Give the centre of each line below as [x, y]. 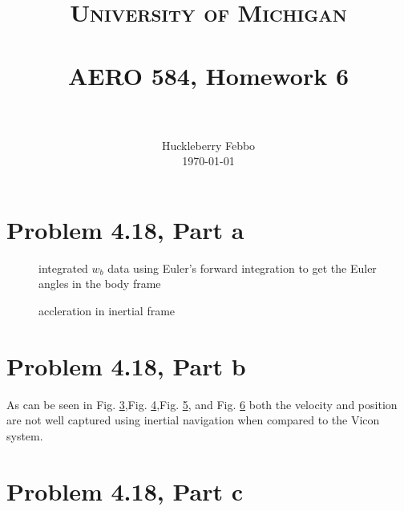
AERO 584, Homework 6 [208, 75]
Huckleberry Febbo [208, 145]
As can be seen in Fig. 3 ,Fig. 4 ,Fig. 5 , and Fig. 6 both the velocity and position [202, 404]
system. [25, 435]
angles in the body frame [100, 284]
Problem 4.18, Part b [126, 365]
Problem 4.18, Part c [125, 491]
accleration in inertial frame [107, 310]
